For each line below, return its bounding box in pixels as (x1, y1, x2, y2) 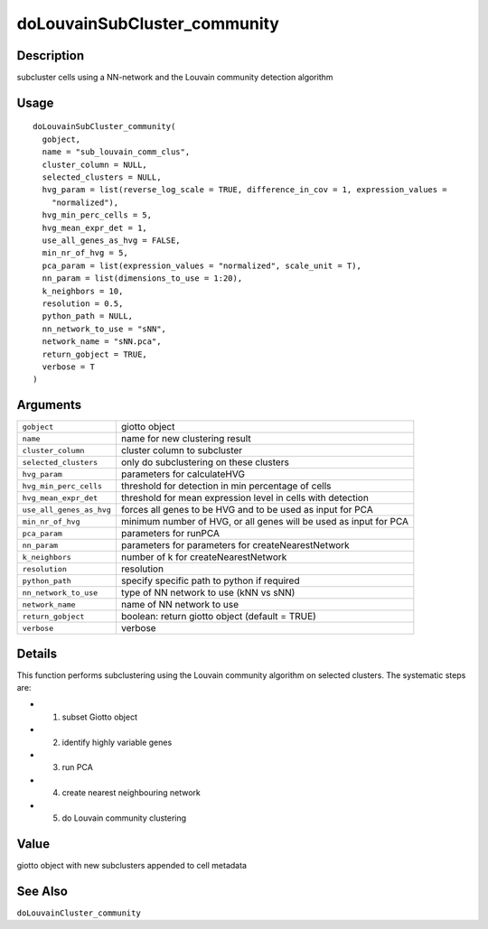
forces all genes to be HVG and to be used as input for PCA (120, 504, 374, 516)
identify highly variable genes (61, 737, 173, 748)
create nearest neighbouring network (61, 787, 201, 798)
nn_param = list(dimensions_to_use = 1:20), (42, 274, 243, 283)
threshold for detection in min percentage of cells (120, 479, 332, 492)
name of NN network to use (120, 599, 239, 611)
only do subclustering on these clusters (120, 456, 289, 469)
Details (16, 646, 58, 661)
